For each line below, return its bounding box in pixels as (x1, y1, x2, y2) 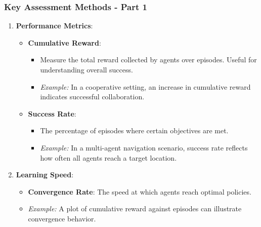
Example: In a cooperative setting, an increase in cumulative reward (40, 81, 251, 92)
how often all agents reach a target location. (40, 152, 177, 163)
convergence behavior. (28, 213, 96, 223)
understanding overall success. (40, 64, 133, 74)
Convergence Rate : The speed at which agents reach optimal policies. (28, 186, 251, 197)
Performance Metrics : (16, 20, 93, 31)
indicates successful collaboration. (40, 91, 145, 102)
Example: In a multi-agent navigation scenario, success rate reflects (40, 142, 248, 153)
